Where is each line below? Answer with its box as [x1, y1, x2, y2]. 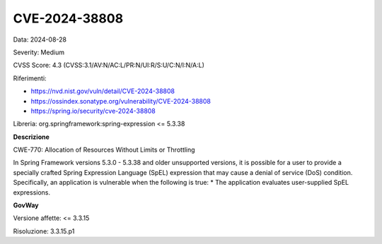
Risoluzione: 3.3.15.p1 [13, 226, 75, 236]
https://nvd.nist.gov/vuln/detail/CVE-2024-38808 [30, 87, 175, 95]
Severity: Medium [13, 48, 65, 56]
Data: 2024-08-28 [13, 35, 67, 44]
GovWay [13, 201, 39, 209]
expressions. [13, 188, 51, 197]
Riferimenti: [13, 74, 47, 83]
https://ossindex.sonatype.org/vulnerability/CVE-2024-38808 [30, 97, 212, 105]
